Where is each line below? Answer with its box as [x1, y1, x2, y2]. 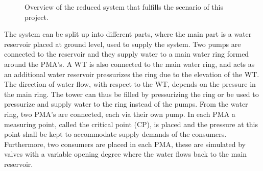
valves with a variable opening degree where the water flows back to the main [4, 149, 247, 159]
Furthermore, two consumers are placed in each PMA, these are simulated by [4, 138, 246, 149]
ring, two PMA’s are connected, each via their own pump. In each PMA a [4, 108, 235, 119]
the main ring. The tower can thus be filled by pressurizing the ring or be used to [4, 88, 259, 99]
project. [25, 11, 49, 22]
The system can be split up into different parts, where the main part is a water [4, 29, 252, 39]
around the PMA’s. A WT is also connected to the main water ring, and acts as [4, 58, 255, 69]
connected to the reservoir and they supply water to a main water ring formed [4, 48, 249, 59]
